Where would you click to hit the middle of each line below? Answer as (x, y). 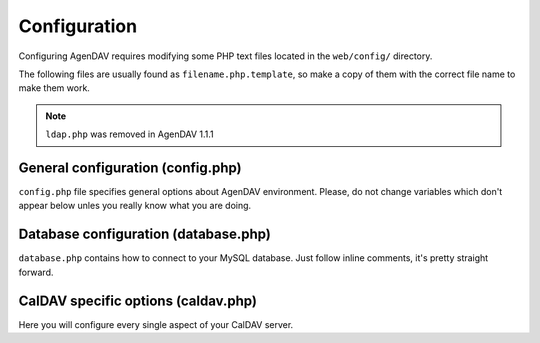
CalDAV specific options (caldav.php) (137, 300)
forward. (36, 272)
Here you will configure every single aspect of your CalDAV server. (156, 324)
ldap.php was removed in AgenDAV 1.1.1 (129, 134)
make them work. (54, 88)
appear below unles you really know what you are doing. (135, 206)
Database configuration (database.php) (145, 234)
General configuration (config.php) (130, 167)
